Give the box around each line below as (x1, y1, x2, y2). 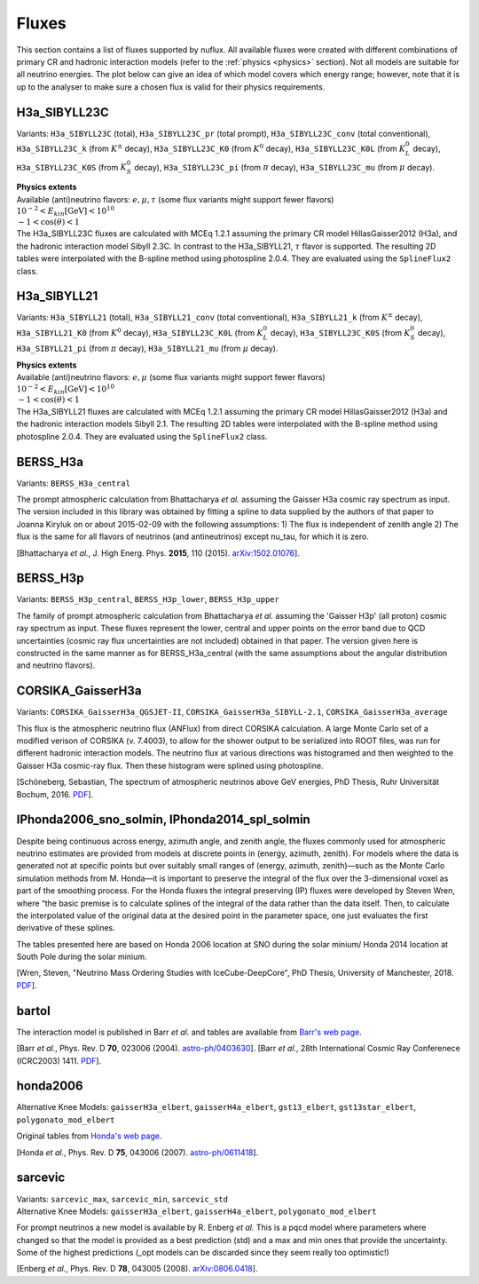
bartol (16, 1003, 51, 1018)
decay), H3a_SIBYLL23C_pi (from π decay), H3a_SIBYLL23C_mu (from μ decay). (134, 162, 435, 172)
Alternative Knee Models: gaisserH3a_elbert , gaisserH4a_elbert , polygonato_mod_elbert (16, 1206, 377, 1217)
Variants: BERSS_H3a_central (16, 478, 130, 488)
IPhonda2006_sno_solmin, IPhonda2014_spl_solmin (16, 812, 310, 828)
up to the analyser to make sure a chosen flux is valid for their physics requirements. (16, 81, 326, 92)
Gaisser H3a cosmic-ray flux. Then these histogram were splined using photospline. (16, 760, 324, 771)
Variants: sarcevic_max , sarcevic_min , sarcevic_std (16, 1193, 228, 1204)
